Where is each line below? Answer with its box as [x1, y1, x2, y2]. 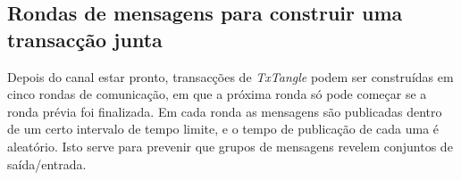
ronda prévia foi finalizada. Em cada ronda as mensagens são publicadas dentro [7, 102, 442, 120]
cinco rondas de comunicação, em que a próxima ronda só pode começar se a [7, 85, 427, 103]
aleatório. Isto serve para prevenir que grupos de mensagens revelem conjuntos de [7, 136, 453, 155]
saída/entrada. [7, 154, 87, 173]
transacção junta [7, 25, 163, 53]
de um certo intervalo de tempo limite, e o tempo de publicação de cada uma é [7, 119, 440, 138]
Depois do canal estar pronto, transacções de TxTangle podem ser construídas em [7, 67, 454, 86]
